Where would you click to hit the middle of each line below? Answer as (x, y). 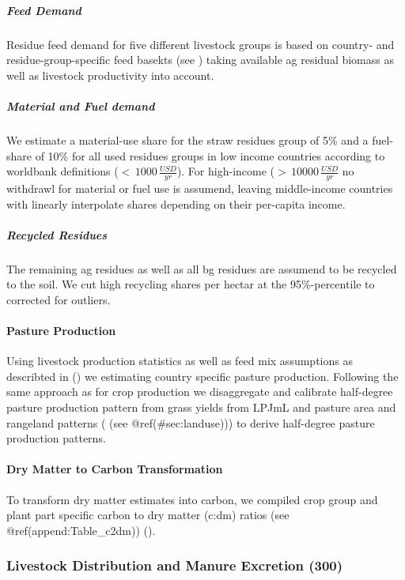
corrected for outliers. (59, 299)
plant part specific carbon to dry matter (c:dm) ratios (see (148, 515)
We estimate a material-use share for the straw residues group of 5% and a (187, 139)
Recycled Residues (57, 234)
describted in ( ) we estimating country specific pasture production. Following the (202, 376)
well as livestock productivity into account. (110, 75)
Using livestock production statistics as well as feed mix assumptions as (180, 361)
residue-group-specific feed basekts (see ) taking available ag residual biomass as (200, 60)
